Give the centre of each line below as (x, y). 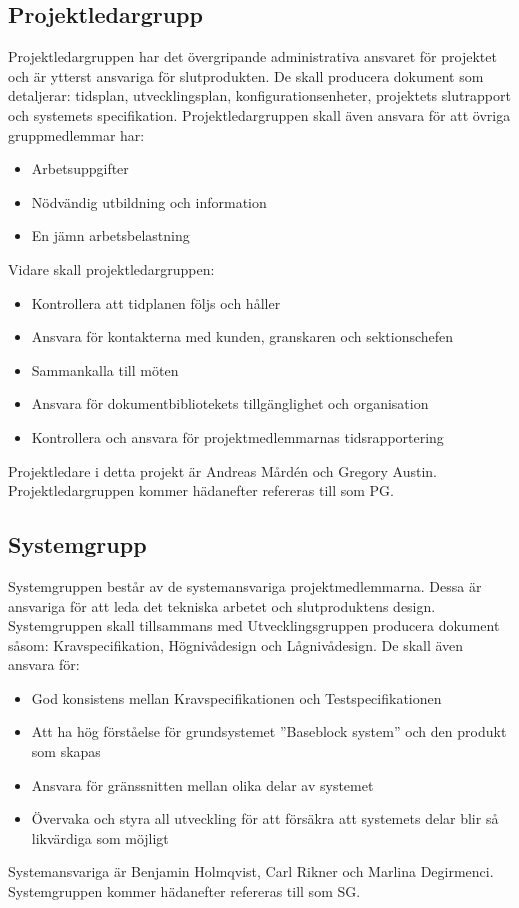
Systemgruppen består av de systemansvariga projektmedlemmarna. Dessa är (245, 585)
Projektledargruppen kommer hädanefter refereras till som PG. (201, 490)
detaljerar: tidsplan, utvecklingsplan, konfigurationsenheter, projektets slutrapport (259, 95)
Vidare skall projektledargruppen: (111, 268)
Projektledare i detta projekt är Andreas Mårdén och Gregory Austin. (222, 470)
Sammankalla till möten (105, 369)
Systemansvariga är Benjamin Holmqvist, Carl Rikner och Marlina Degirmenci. (251, 871)
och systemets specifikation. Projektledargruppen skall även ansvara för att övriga (259, 114)
